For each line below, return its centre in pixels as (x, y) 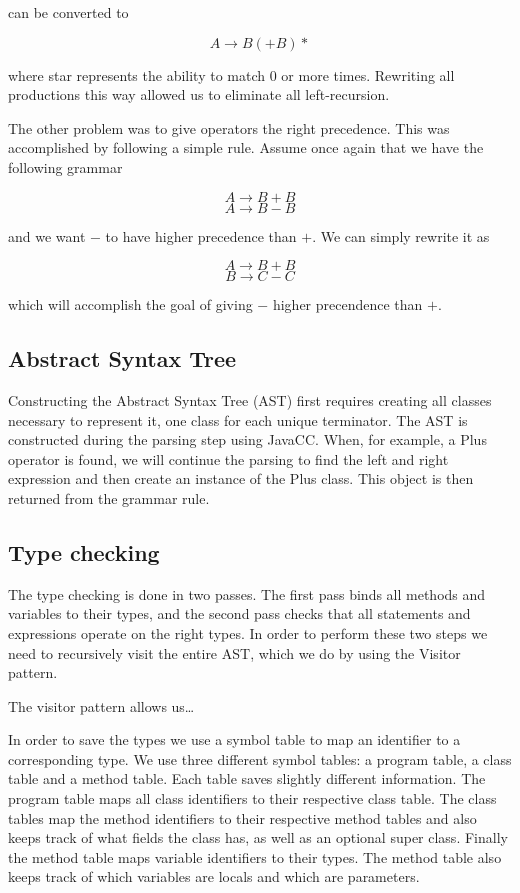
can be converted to (68, 12)
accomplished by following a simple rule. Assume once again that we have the (246, 147)
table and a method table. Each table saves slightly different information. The (247, 778)
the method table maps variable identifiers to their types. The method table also (255, 856)
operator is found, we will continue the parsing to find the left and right (228, 458)
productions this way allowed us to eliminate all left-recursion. (199, 94)
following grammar (65, 166)
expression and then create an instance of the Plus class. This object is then (241, 478)
